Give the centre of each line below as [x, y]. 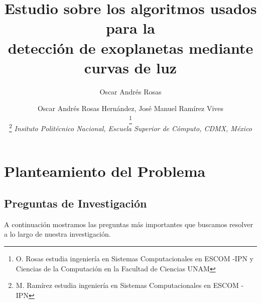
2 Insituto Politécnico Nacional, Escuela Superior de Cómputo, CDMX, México [130, 127]
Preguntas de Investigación [76, 203]
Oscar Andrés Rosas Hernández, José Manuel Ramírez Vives [130, 108]
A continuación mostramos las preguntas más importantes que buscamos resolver [128, 224]
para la [130, 28]
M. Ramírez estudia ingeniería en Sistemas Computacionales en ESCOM [127, 285]
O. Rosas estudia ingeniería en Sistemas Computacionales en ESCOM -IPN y [135, 259]
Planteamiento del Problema [105, 171]
